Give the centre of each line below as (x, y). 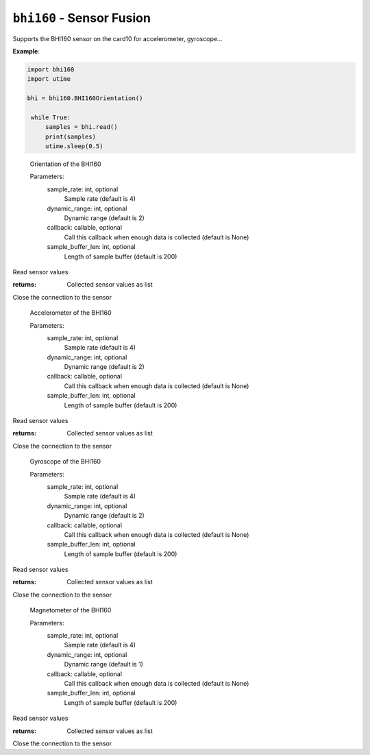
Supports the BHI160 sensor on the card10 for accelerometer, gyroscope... (118, 38)
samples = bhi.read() (81, 127)
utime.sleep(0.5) (74, 146)
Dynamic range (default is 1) (104, 664)
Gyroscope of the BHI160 (65, 462)
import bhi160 (51, 69)
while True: (51, 117)
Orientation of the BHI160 (66, 164)
